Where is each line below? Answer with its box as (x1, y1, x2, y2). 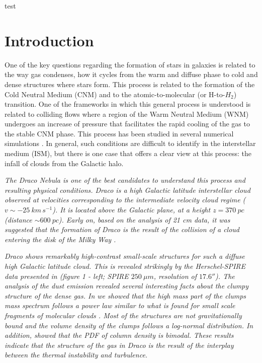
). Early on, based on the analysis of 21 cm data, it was (58, 214, 230, 225)
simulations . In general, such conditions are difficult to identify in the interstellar (5, 138, 256, 149)
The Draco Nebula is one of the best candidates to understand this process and (5, 175, 245, 185)
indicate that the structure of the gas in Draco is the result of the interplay (5, 339, 234, 350)
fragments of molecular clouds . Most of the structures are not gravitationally (5, 310, 242, 320)
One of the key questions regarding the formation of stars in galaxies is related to (5, 59, 255, 69)
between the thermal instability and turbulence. (5, 349, 148, 360)
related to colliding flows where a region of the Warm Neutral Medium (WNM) (5, 108, 249, 119)
